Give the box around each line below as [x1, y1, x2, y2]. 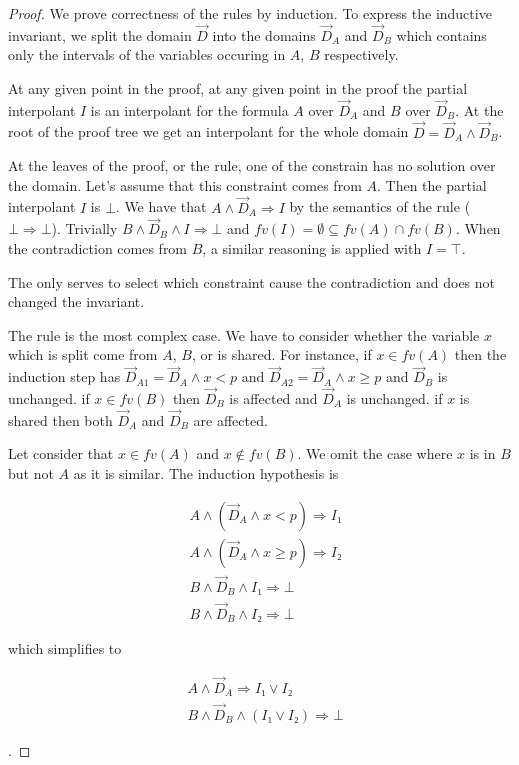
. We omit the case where [297, 443, 453, 464]
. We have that [115, 196, 207, 217]
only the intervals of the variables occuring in [8, 44, 286, 65]
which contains [396, 24, 487, 45]
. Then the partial [376, 174, 487, 195]
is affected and [229, 388, 318, 409]
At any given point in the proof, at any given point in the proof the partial [8, 78, 468, 98]
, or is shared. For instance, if [191, 344, 372, 365]
